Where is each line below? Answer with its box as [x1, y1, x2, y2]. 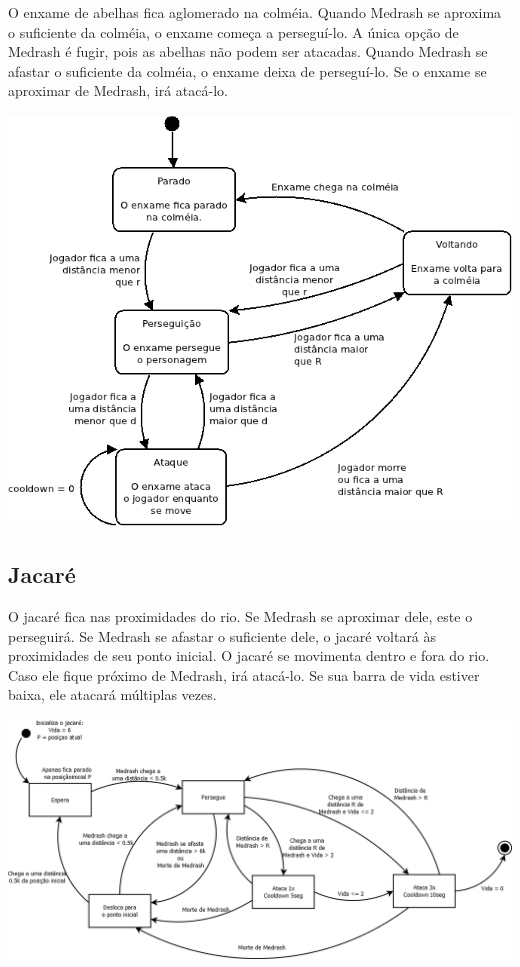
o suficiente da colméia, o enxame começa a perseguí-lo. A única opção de [8, 21, 459, 42]
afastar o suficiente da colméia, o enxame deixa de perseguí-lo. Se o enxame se [8, 60, 487, 81]
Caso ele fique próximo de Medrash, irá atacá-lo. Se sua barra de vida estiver [8, 664, 480, 685]
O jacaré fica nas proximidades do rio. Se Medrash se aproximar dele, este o [8, 605, 473, 626]
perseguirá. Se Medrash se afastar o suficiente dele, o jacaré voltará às [8, 625, 437, 646]
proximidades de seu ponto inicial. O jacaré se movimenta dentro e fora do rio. [8, 645, 490, 666]
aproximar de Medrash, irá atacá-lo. [8, 80, 228, 101]
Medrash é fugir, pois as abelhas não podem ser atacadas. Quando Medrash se [8, 41, 488, 62]
